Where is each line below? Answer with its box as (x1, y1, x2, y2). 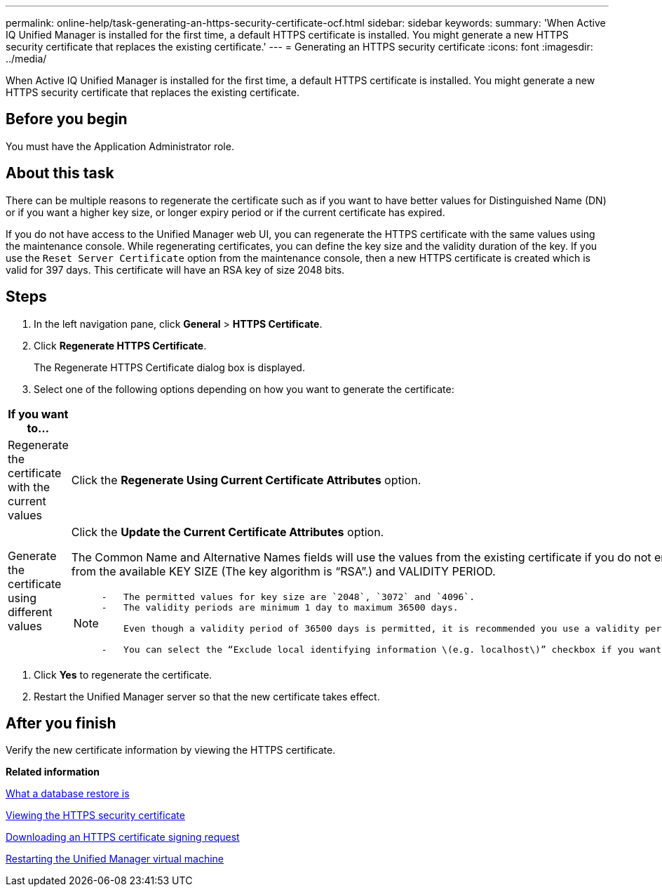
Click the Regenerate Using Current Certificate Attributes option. (71, 472, 421, 487)
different (8, 604, 53, 619)
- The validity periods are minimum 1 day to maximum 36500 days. (101, 601, 459, 613)
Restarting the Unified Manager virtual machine (6, 853, 224, 865)
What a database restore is (6, 787, 130, 800)
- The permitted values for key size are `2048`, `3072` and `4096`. (101, 591, 475, 602)
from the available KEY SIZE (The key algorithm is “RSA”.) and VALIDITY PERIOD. (71, 564, 496, 578)
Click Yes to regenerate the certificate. (34, 668, 212, 681)
